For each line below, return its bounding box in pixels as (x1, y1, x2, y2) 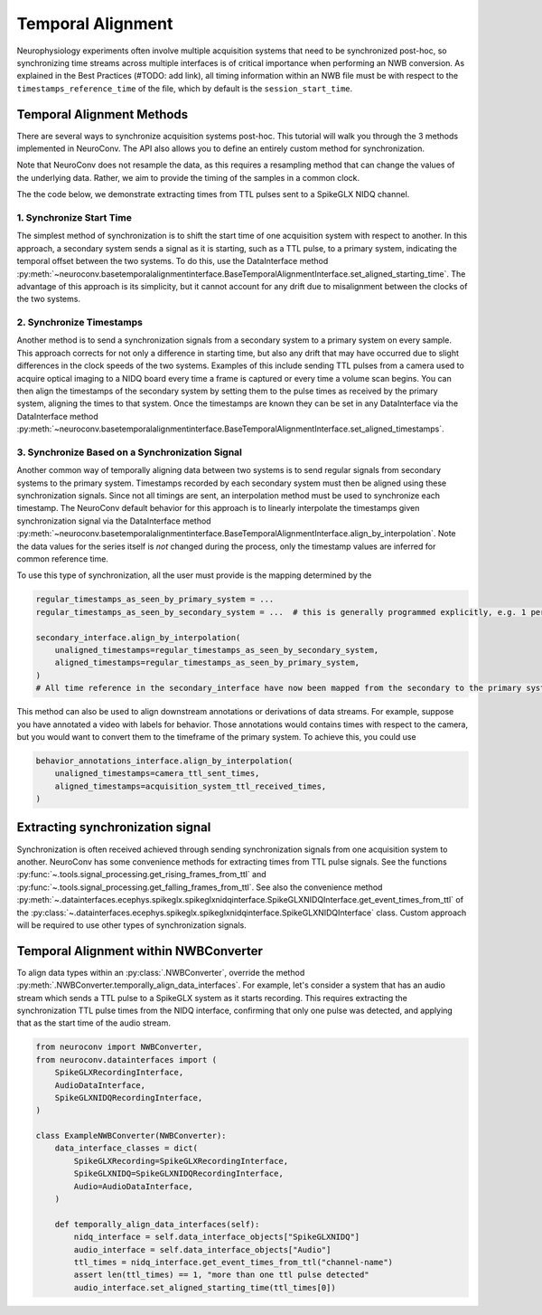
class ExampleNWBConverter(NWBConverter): (35, 1131, 227, 1141)
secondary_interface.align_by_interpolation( (35, 632, 241, 642)
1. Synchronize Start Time (16, 211, 133, 223)
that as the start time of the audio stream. (16, 1017, 171, 1028)
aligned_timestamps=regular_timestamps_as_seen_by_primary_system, (54, 657, 360, 668)
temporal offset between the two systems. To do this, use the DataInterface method (16, 256, 329, 267)
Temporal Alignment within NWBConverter (16, 943, 264, 959)
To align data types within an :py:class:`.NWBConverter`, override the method (16, 967, 305, 978)
